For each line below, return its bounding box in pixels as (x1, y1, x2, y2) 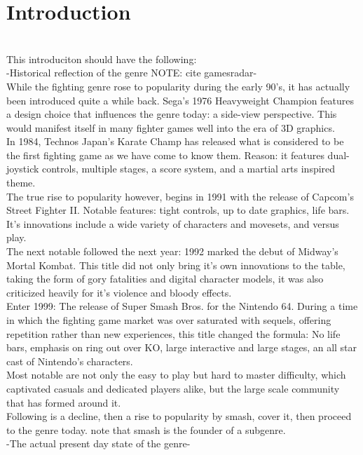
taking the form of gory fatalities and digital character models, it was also (6, 271, 324, 286)
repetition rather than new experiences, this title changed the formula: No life (6, 326, 341, 341)
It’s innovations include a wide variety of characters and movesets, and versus (6, 216, 339, 231)
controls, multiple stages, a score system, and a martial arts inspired (42, 161, 336, 176)
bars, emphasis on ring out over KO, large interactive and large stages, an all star (6, 340, 357, 355)
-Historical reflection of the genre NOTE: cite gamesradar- (6, 65, 257, 80)
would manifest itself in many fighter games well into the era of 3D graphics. (6, 120, 335, 135)
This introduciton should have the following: (6, 51, 197, 66)
